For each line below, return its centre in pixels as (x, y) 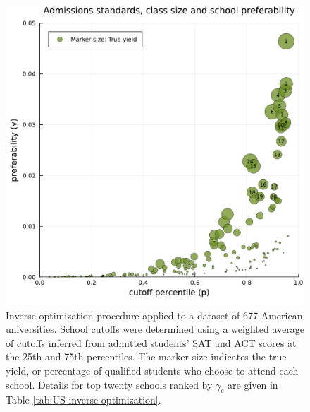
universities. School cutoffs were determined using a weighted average (155, 329)
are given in (253, 384)
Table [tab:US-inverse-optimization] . (83, 400)
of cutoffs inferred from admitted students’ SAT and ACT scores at (151, 342)
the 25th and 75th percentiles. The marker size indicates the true (146, 357)
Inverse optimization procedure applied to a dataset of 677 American (154, 315)
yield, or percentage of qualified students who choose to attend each (152, 370)
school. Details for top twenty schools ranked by (109, 384)
